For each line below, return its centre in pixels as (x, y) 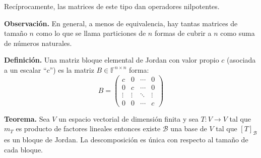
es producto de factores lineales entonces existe (88, 128)
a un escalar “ (25, 69)
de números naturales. (38, 43)
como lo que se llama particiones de (91, 33)
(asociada (241, 60)
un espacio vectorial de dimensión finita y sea (128, 118)
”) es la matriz (72, 69)
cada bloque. (24, 149)
